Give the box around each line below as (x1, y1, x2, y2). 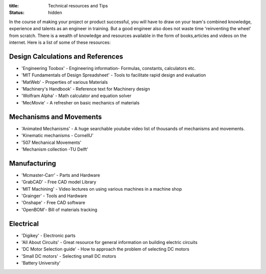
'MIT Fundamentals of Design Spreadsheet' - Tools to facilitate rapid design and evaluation (21, 72, 206, 78)
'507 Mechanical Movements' (21, 139, 82, 145)
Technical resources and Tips (48, 3, 108, 8)
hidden (48, 10, 63, 16)
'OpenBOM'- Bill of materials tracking (21, 206, 98, 212)
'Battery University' (21, 260, 61, 266)
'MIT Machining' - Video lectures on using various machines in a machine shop (21, 186, 182, 192)
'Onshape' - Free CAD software (21, 200, 86, 205)
